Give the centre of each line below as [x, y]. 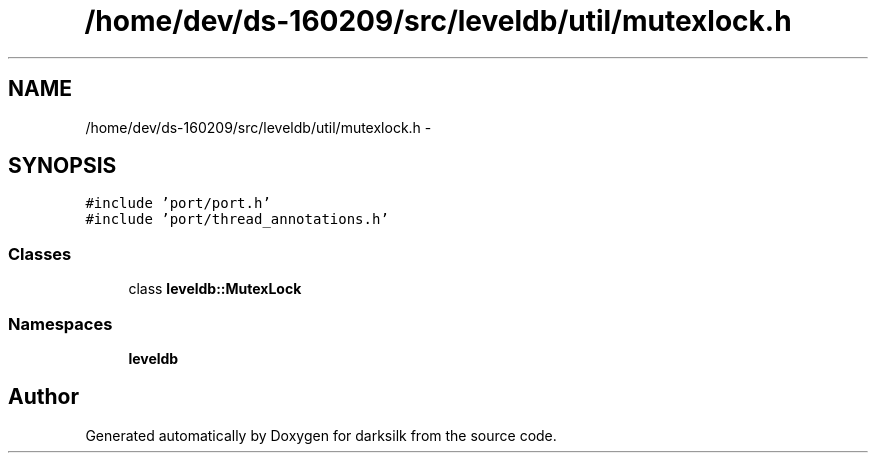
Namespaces [60, 323]
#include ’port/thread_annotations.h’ [237, 219]
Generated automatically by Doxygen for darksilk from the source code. [321, 435]
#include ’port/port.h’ [178, 203]
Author [43, 397]
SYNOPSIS [62, 166]
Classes [40, 253]
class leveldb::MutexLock [215, 289]
